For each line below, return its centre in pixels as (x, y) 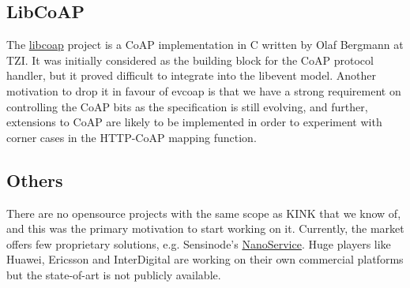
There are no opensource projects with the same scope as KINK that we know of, (204, 213)
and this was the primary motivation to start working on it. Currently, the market (205, 228)
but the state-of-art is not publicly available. (114, 274)
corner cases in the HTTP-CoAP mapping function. (132, 137)
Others (35, 180)
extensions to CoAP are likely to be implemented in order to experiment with (194, 122)
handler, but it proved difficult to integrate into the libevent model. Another (192, 75)
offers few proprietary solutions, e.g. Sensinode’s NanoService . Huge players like (199, 243)
